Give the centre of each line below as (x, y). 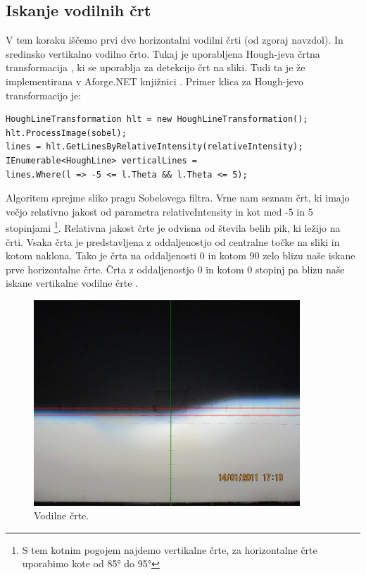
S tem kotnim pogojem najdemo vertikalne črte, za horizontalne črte (170, 549)
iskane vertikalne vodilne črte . (72, 283)
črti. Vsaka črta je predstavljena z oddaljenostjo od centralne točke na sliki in (173, 241)
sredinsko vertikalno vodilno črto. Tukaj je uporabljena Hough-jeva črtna (163, 53)
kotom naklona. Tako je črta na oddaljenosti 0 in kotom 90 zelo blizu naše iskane (181, 255)
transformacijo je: (44, 95)
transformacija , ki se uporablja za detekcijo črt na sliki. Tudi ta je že (156, 67)
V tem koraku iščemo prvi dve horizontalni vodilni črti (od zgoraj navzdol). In (175, 40)
